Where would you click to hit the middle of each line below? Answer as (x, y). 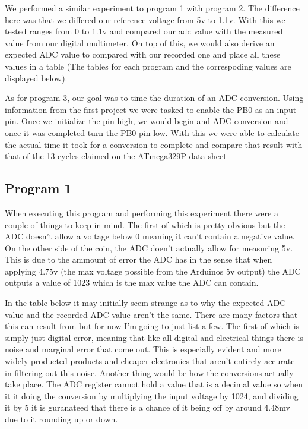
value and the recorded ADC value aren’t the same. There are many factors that (151, 314)
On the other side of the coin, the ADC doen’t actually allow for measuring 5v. (149, 247)
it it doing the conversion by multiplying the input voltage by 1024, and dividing (152, 395)
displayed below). (36, 78)
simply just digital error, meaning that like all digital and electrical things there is (154, 337)
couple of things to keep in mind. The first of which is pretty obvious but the (145, 224)
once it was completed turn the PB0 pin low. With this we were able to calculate (152, 132)
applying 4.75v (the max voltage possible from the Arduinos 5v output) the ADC (153, 271)
